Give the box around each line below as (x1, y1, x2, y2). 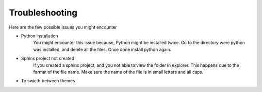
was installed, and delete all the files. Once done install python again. (33, 46, 172, 52)
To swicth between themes (21, 78, 75, 84)
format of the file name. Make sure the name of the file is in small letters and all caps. (33, 69, 204, 75)
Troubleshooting (9, 7, 78, 18)
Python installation (21, 33, 58, 39)
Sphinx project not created (21, 56, 75, 61)
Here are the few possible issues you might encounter (9, 24, 117, 30)
